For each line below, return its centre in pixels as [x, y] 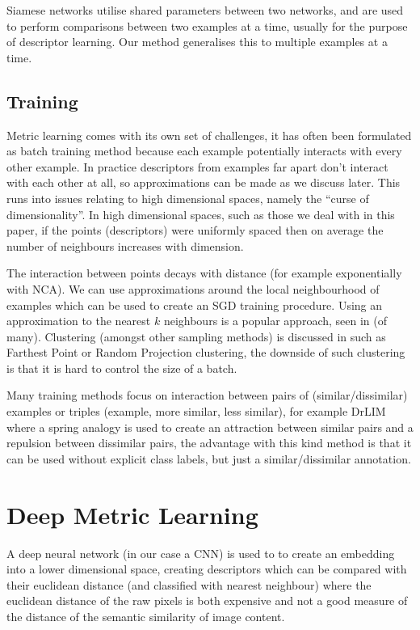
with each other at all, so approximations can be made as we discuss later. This [204, 182]
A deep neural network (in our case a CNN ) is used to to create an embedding [201, 553]
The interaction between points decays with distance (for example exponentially [204, 273]
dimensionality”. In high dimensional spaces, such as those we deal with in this [201, 214]
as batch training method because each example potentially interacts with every [204, 151]
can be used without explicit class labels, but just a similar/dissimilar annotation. [209, 458]
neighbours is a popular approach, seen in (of [275, 321]
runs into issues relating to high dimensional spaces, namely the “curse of [188, 198]
